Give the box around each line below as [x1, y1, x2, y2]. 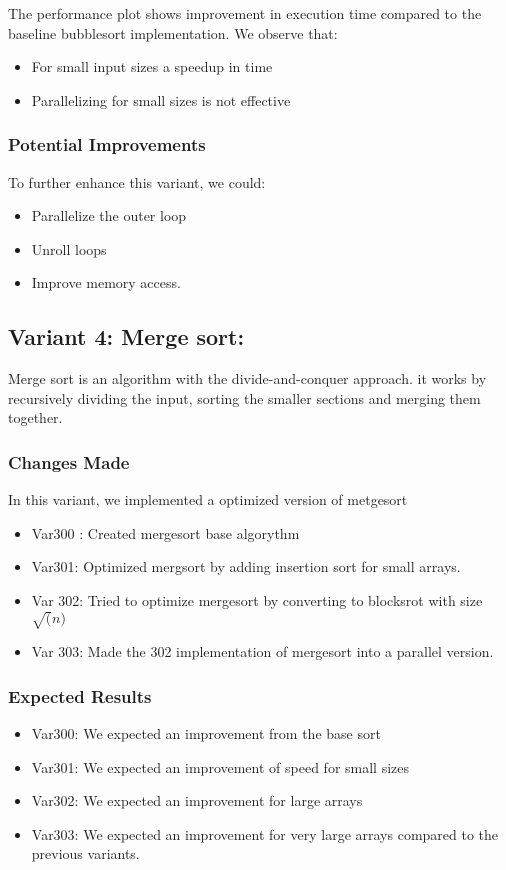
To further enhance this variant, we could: [8, 171, 266, 192]
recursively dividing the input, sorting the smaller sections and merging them [8, 387, 481, 408]
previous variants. [31, 843, 140, 864]
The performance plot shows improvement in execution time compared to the [8, 3, 482, 23]
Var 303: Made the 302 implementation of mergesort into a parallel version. [31, 641, 494, 662]
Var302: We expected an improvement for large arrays [31, 790, 363, 811]
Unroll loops [31, 238, 107, 259]
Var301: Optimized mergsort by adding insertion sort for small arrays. [31, 556, 461, 577]
